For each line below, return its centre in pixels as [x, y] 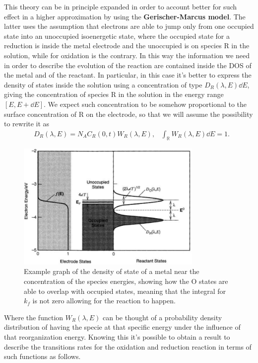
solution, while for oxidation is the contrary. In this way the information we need [127, 55]
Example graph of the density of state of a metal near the [112, 271]
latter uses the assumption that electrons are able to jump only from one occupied [129, 26]
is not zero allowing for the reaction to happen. [104, 301]
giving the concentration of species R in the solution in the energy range [114, 94]
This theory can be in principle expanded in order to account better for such [121, 6]
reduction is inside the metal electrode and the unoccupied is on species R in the [127, 45]
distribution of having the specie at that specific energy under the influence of [122, 327]
